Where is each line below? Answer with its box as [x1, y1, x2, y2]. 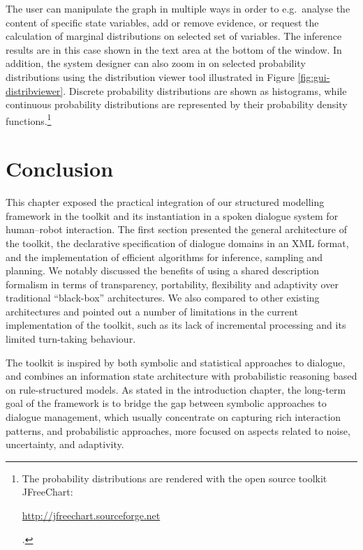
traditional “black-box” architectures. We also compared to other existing [6, 290, 320, 305]
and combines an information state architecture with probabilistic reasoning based [6, 369, 357, 383]
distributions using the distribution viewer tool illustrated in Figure [6, 69, 295, 84]
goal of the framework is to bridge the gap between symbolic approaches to [6, 396, 327, 410]
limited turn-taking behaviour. [6, 332, 136, 346]
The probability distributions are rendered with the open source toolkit [22, 470, 327, 485]
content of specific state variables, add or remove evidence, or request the [6, 15, 319, 29]
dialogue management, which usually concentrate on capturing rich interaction [6, 410, 341, 424]
